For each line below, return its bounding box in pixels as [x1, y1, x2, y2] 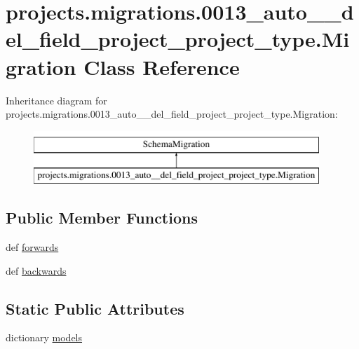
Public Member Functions [6, 207, 198, 228]
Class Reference [83, 52, 240, 81]
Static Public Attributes [6, 297, 184, 319]
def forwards [6, 240, 59, 254]
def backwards [6, 263, 67, 278]
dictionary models [6, 330, 83, 345]
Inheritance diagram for [6, 93, 107, 107]
